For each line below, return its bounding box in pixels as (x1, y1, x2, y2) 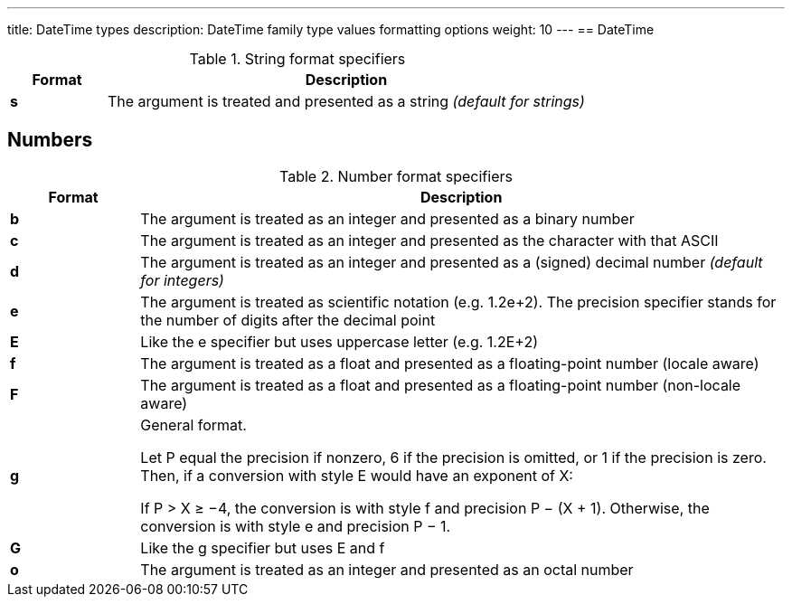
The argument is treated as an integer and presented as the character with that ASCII (140, 231, 719, 250)
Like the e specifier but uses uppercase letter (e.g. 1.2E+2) (140, 332, 538, 351)
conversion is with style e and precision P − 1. (140, 516, 451, 535)
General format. (140, 415, 247, 434)
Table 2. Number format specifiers (279, 166, 513, 185)
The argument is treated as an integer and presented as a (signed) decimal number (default (140, 252, 763, 271)
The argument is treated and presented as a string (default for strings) (107, 92, 585, 110)
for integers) (140, 270, 224, 289)
